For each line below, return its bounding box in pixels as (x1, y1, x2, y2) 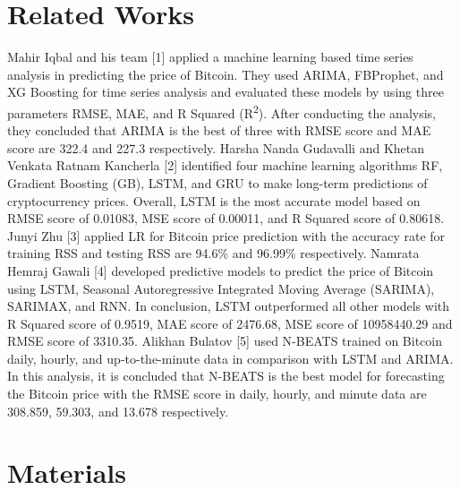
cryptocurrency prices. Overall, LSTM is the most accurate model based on (7, 191, 421, 210)
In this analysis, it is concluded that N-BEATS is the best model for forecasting (7, 366, 445, 385)
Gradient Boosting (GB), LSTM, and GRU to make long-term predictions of (7, 173, 428, 192)
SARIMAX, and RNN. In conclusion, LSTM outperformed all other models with (7, 297, 450, 315)
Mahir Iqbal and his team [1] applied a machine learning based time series (7, 47, 413, 66)
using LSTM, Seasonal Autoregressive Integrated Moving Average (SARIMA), (7, 279, 435, 297)
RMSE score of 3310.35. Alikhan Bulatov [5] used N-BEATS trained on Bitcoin (7, 331, 442, 350)
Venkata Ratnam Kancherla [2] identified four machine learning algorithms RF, (7, 156, 443, 175)
